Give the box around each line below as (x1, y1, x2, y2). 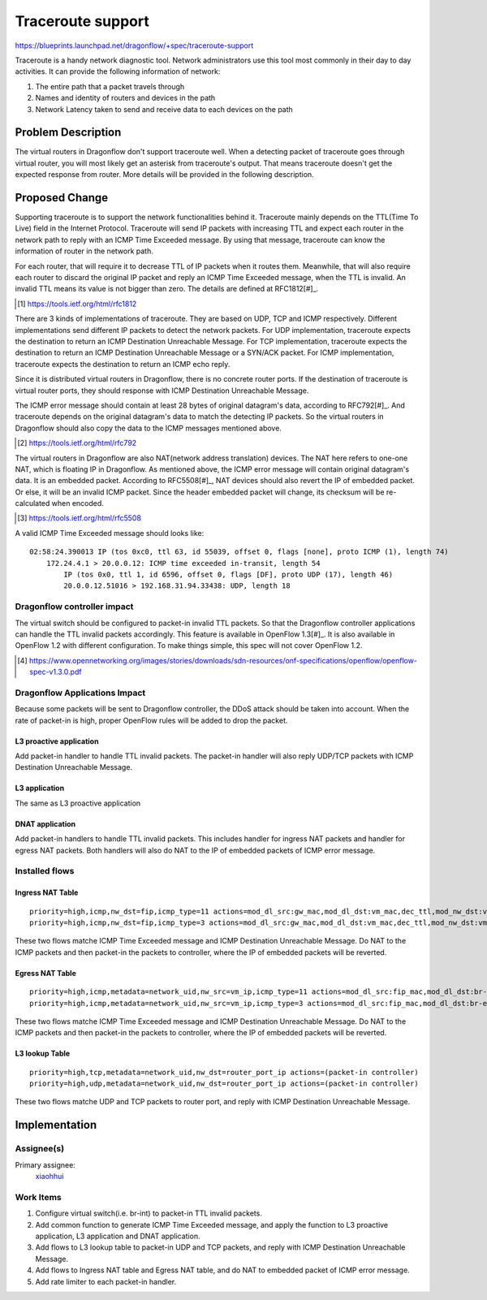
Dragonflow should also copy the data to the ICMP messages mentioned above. (15, 423, 282, 433)
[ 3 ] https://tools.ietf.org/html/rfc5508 (17, 513, 142, 523)
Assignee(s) (15, 1143, 65, 1155)
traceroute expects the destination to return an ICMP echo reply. (15, 359, 231, 369)
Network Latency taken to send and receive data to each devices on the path (35, 104, 294, 114)
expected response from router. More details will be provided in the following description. (15, 170, 314, 179)
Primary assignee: (15, 1160, 76, 1169)
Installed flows (15, 866, 75, 877)
